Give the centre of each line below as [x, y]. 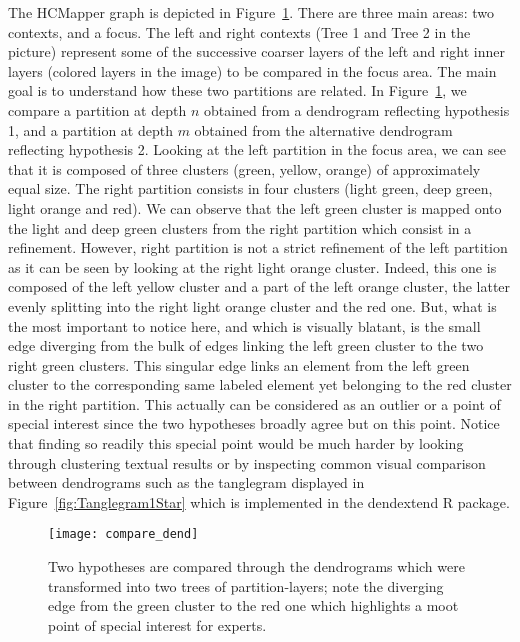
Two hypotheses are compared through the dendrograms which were [256, 566]
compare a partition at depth [97, 109]
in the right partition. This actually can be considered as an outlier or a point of [254, 403]
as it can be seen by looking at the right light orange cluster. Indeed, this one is [252, 266]
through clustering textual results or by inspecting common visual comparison [247, 462]
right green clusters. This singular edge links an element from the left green [239, 364]
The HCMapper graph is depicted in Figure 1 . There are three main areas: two [251, 12]
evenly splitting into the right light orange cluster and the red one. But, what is [252, 305]
